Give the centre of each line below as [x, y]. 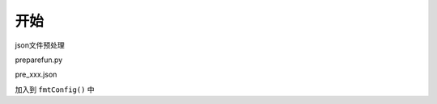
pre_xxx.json [36, 75]
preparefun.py [39, 60]
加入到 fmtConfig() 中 [55, 89]
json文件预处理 [40, 45]
